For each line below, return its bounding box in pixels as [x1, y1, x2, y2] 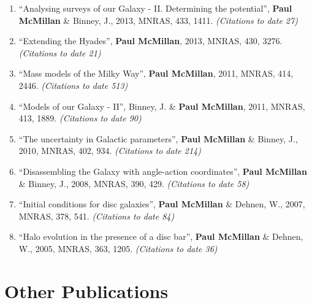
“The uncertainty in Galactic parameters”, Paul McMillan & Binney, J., [18, 132, 298, 145]
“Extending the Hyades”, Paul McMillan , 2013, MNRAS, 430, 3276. [18, 34, 283, 47]
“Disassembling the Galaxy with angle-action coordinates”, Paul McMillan [18, 164, 307, 177]
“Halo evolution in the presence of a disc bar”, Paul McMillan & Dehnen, [18, 230, 303, 243]
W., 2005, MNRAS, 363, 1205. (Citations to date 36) [18, 242, 218, 255]
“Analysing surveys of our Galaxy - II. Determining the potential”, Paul [18, 2, 292, 14]
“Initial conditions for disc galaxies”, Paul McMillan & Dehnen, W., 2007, [18, 198, 305, 210]
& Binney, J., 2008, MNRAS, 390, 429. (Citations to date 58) [18, 177, 249, 190]
